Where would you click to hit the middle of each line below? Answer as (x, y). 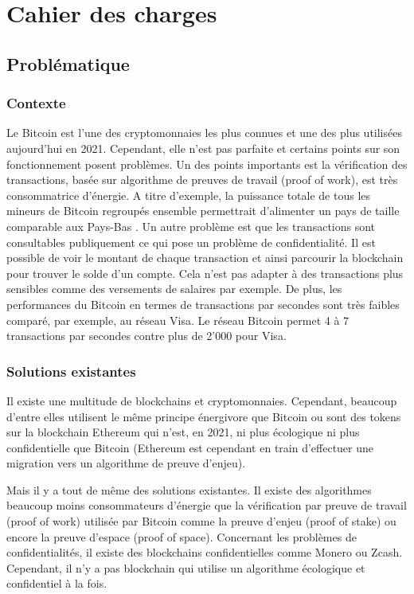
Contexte (36, 103)
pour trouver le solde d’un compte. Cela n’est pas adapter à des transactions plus (205, 273)
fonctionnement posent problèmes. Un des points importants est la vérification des (207, 164)
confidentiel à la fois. (57, 583)
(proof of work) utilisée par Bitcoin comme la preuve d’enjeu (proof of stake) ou (201, 521)
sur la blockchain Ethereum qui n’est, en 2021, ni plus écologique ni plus (183, 432)
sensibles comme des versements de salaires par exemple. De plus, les (174, 289)
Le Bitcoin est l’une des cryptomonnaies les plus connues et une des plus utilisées (204, 133)
